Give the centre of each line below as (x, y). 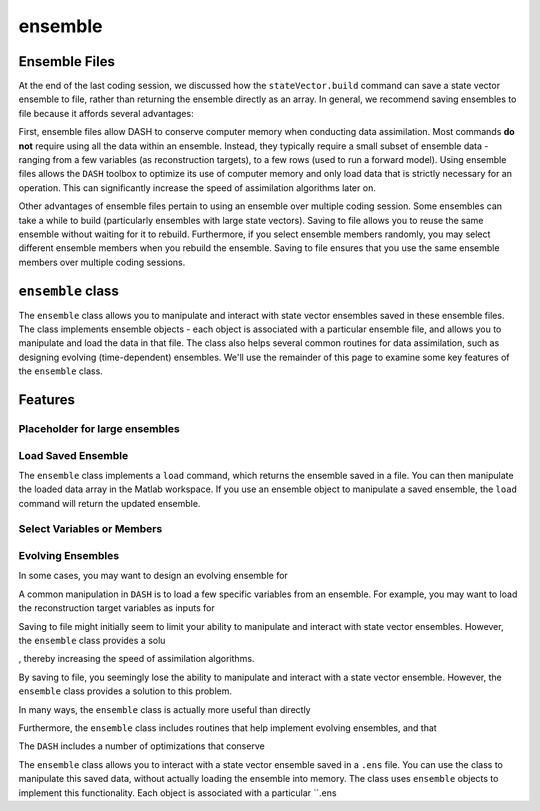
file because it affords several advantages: (106, 113)
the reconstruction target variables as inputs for (116, 608)
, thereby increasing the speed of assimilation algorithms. (136, 659)
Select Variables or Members (90, 529)
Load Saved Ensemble (73, 455)
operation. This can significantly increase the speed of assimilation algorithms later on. (197, 187)
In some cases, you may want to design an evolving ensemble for (153, 576)
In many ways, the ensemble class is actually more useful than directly (164, 709)
